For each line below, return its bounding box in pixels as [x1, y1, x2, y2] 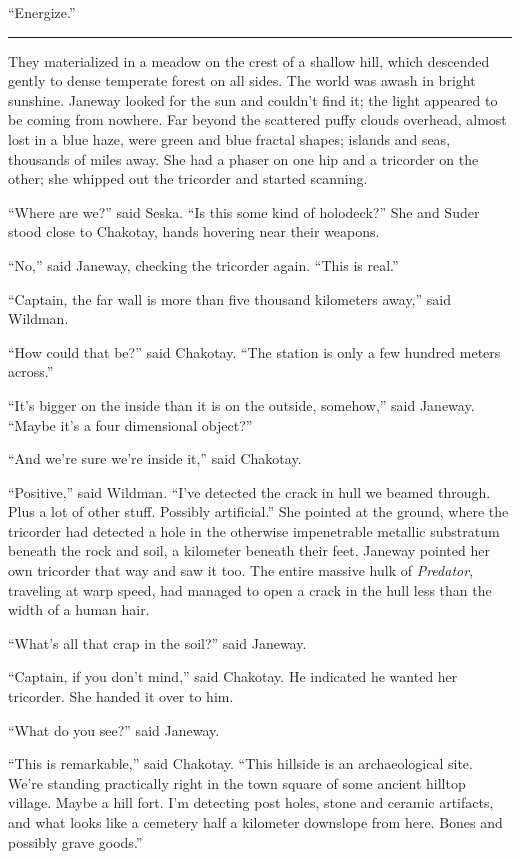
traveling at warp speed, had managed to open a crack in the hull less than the [8, 579, 492, 600]
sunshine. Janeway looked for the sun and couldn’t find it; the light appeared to [8, 89, 498, 110]
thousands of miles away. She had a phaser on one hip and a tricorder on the [8, 148, 479, 169]
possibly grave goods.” [8, 831, 143, 852]
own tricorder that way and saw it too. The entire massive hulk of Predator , [8, 560, 474, 581]
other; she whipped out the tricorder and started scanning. [8, 168, 368, 189]
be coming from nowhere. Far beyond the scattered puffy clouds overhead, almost [8, 109, 507, 130]
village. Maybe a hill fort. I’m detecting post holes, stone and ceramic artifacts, [8, 792, 494, 813]
